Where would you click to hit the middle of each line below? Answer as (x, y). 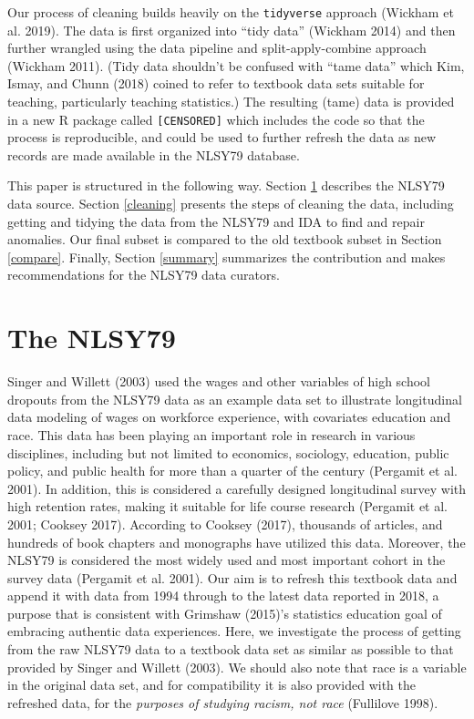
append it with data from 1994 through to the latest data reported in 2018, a (223, 596)
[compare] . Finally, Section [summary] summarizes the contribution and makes (227, 257)
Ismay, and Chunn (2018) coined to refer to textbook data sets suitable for (216, 83)
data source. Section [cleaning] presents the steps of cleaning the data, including (231, 204)
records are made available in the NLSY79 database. (154, 154)
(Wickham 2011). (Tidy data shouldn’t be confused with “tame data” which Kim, (236, 65)
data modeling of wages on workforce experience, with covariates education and (229, 417)
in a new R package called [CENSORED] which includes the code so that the (216, 119)
